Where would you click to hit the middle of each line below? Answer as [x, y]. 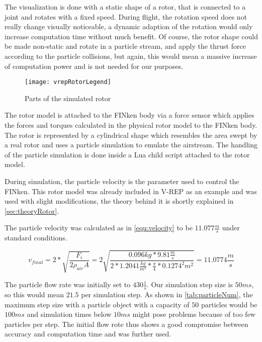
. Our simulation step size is [190, 284]
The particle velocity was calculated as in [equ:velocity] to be [99, 228]
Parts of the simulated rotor [68, 98]
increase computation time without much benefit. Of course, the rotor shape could [131, 36]
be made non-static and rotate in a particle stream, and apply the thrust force [125, 46]
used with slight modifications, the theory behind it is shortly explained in [119, 201]
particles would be [229, 304]
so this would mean [34, 294]
